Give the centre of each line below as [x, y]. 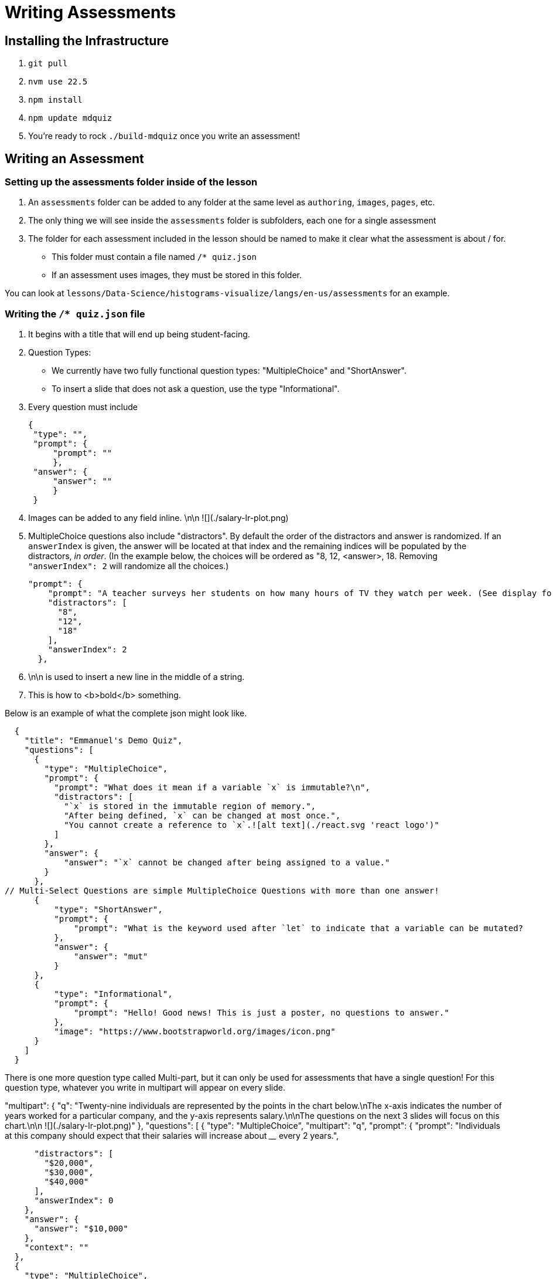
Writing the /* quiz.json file [75, 314]
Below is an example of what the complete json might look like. [126, 713]
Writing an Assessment [74, 158]
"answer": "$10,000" [81, 1229]
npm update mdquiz [70, 118]
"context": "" [57, 1248]
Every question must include [83, 407]
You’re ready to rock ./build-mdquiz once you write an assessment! [164, 136]
